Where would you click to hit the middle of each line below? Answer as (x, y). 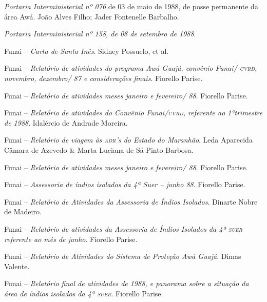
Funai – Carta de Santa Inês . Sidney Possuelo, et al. (87, 51)
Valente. (17, 266)
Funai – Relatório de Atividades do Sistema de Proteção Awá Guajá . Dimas (123, 256)
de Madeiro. (23, 212)
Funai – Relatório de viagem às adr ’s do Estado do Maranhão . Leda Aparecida (128, 140)
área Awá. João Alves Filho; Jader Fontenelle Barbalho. (92, 16)
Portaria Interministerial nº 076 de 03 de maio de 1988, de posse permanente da (131, 6)
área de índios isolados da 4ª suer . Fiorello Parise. (84, 293)
